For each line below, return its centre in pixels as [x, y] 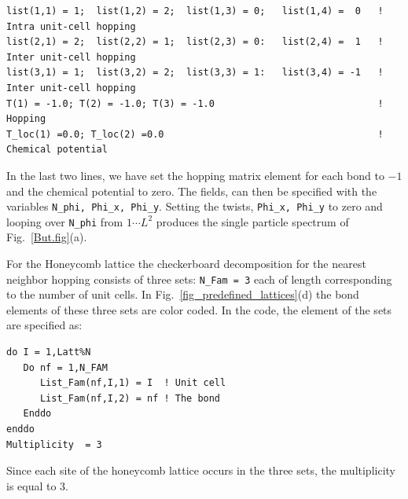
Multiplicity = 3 [54, 444]
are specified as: [44, 325]
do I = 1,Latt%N [49, 352]
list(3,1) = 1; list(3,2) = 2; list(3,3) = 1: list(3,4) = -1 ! [195, 73]
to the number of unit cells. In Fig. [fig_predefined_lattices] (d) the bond [183, 294]
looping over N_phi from [65, 221]
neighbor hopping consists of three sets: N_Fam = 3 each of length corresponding [199, 279]
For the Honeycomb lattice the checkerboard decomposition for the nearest [186, 264]
